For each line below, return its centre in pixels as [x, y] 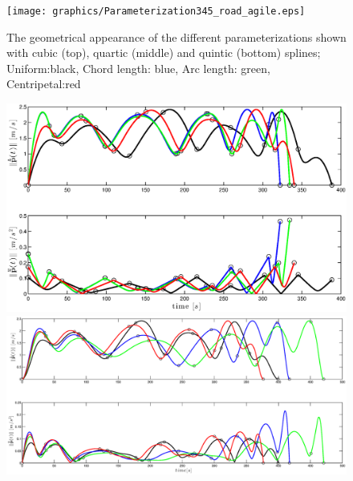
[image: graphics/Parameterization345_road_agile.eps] [156, 11]
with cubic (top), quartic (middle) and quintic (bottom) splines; [164, 53]
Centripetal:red [44, 84]
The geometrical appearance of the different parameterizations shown [176, 36]
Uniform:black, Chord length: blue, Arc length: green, [138, 68]
